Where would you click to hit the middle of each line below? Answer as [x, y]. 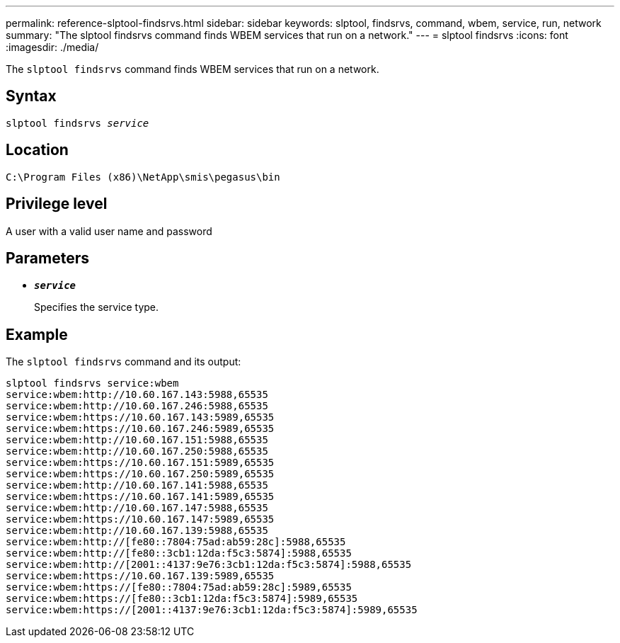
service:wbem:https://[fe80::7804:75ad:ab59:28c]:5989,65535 [179, 587]
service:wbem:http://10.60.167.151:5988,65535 [137, 440]
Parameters [47, 258]
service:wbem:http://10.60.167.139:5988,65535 [137, 531]
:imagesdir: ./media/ [52, 47]
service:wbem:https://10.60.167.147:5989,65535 [140, 519]
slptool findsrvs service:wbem [92, 383]
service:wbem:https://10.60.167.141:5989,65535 [140, 497]
